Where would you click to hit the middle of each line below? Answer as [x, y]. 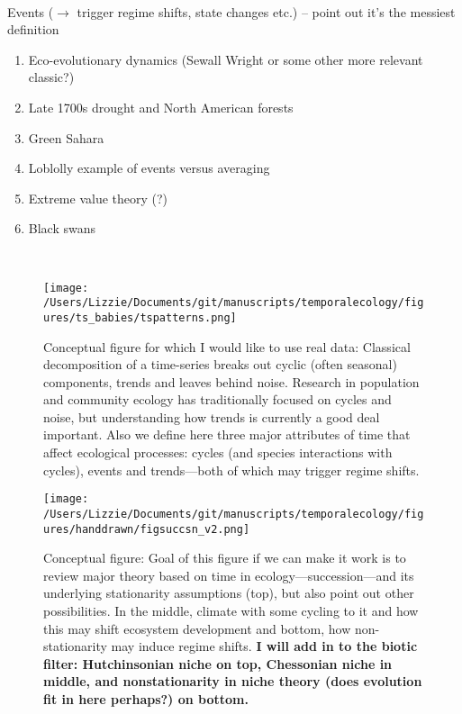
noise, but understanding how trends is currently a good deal [212, 416]
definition [33, 29]
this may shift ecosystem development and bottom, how [197, 628]
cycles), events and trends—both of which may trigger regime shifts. [231, 470]
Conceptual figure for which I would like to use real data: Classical [227, 346]
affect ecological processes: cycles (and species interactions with [218, 452]
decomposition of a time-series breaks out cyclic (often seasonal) [220, 364]
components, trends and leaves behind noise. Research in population [231, 381]
